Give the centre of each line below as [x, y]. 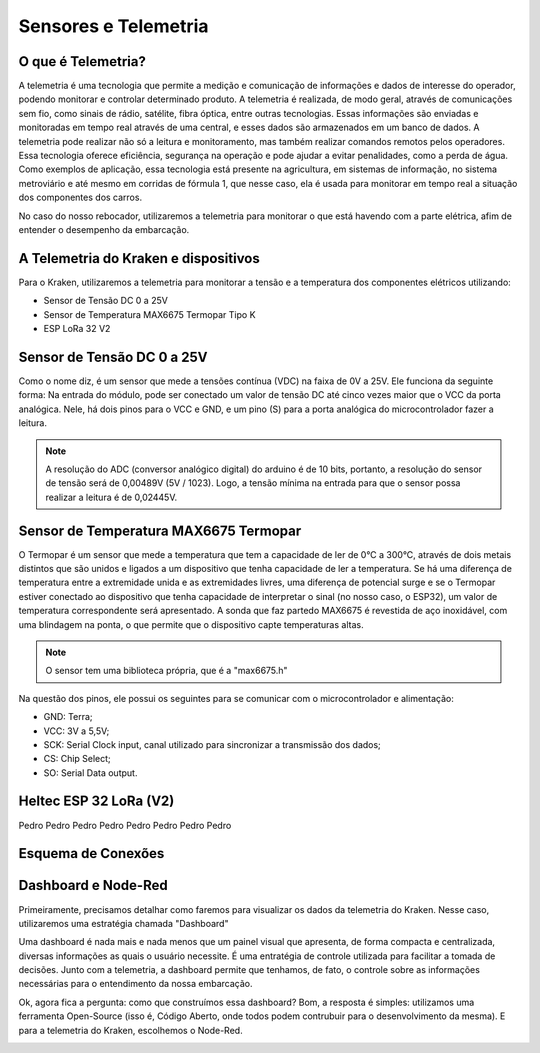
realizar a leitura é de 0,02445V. [111, 497]
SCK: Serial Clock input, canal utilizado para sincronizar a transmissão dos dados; [212, 744]
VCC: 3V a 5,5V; [76, 731]
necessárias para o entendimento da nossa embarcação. [136, 984]
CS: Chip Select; [77, 759]
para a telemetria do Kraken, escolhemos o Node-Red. [131, 1030]
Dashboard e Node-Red [93, 885]
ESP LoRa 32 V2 [77, 329]
